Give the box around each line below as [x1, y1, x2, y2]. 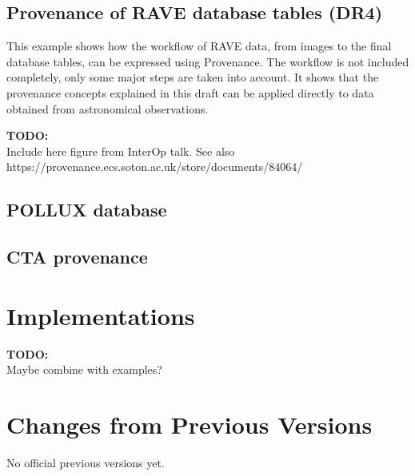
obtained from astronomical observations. [6, 100, 209, 117]
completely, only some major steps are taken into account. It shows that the [6, 69, 379, 85]
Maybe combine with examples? [6, 361, 162, 378]
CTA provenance [6, 244, 148, 269]
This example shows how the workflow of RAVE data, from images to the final [6, 38, 392, 54]
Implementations [6, 299, 195, 331]
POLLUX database [6, 197, 167, 222]
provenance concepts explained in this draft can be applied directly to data [6, 84, 374, 101]
